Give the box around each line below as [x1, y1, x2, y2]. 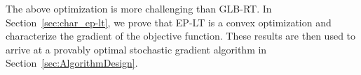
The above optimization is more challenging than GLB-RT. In [6, 1, 272, 15]
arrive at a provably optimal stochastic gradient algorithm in [6, 42, 267, 56]
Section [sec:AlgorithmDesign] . [6, 56, 138, 70]
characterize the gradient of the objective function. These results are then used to [6, 28, 356, 43]
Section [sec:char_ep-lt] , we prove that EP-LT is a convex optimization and [6, 15, 332, 29]
